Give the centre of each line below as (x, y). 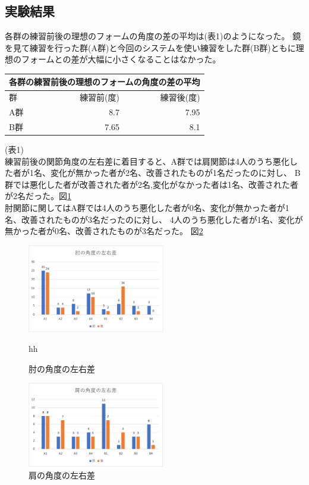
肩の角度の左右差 (62, 475)
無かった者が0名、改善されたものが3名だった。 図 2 (104, 231)
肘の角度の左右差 (62, 368)
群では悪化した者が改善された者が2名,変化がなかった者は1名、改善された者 (152, 184)
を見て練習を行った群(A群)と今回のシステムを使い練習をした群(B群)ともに (150, 47)
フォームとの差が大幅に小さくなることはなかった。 (121, 59)
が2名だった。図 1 (38, 196)
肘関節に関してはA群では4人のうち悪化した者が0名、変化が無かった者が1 (147, 208)
